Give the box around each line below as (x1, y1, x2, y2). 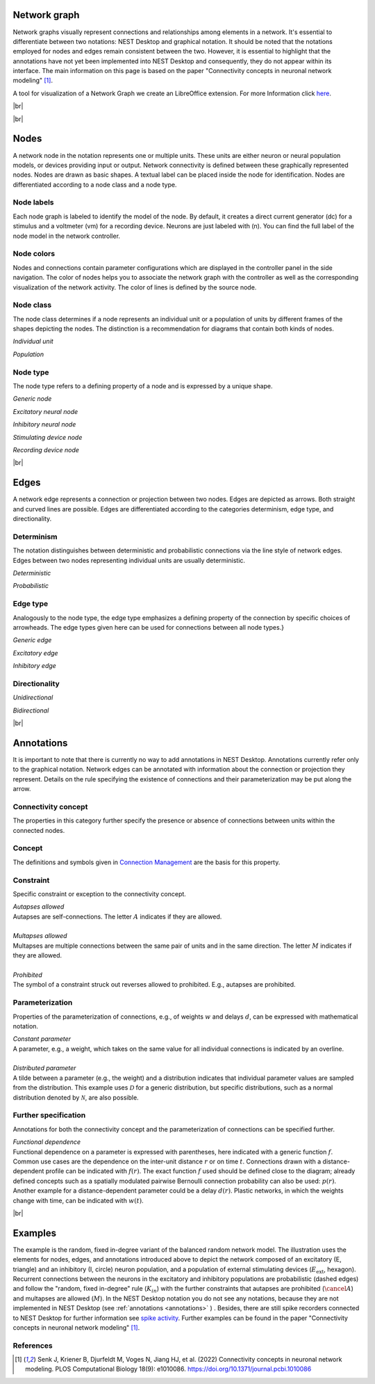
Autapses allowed (12, 902, 65, 911)
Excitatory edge (12, 649, 58, 657)
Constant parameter (12, 1035, 72, 1043)
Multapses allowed (12, 932, 67, 940)
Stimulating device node (12, 433, 83, 441)
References (12, 1340, 53, 1350)
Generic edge (12, 636, 52, 644)
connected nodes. (12, 826, 65, 834)
